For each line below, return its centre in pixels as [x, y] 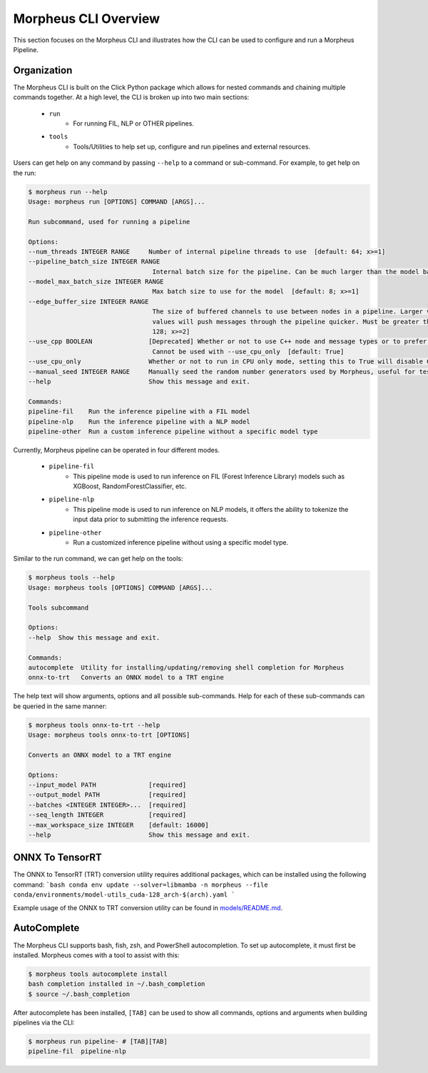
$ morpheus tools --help [72, 578]
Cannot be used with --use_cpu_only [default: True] [248, 351]
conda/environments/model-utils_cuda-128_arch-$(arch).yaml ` [124, 895]
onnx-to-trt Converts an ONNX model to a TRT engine [126, 677]
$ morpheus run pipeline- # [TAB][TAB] [98, 1042]
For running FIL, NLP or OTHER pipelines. [133, 124]
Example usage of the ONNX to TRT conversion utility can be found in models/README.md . [148, 907]
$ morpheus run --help [68, 192]
